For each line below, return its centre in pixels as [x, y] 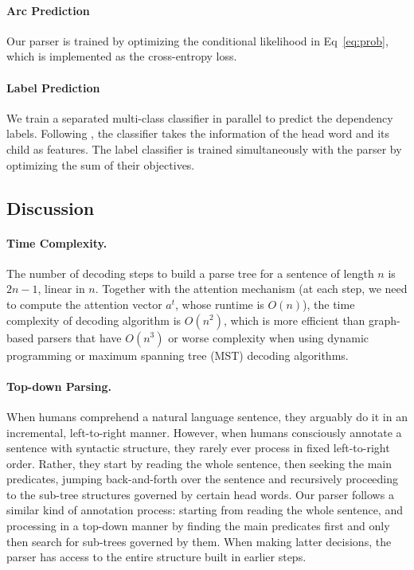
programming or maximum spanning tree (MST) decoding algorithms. [178, 355]
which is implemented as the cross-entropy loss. [122, 56]
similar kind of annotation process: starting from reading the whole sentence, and [205, 510]
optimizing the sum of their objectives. [101, 164]
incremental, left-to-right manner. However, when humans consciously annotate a [204, 432]
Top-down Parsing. [59, 386]
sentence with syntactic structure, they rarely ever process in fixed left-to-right [198, 448]
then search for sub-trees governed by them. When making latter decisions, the [199, 541]
